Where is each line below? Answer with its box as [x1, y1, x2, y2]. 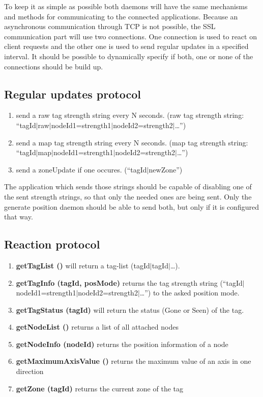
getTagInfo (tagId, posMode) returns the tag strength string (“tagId [16, 277, 243, 288]
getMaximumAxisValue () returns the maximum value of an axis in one [16, 356, 251, 366]
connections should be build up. [4, 61, 103, 71]
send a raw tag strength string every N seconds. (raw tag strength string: [16, 110, 244, 120]
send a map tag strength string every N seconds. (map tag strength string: [16, 137, 248, 147]
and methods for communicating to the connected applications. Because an [4, 11, 238, 21]
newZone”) [149, 164, 183, 175]
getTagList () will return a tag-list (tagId [16, 260, 150, 270]
